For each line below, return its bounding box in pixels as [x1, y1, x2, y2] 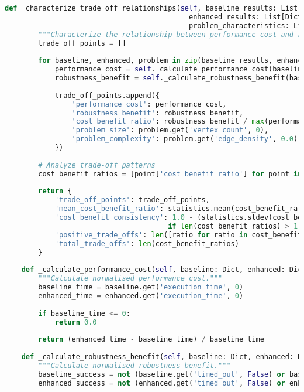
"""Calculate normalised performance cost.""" [38, 274, 223, 283]
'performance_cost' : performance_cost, [71, 100, 227, 108]
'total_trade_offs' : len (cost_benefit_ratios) [54, 239, 239, 248]
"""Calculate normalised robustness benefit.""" [38, 361, 231, 370]
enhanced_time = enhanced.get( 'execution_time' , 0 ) [38, 291, 244, 300]
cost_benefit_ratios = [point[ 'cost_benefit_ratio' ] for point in [38, 169, 302, 178]
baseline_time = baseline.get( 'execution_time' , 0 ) [38, 283, 244, 291]
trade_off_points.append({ [54, 91, 160, 100]
